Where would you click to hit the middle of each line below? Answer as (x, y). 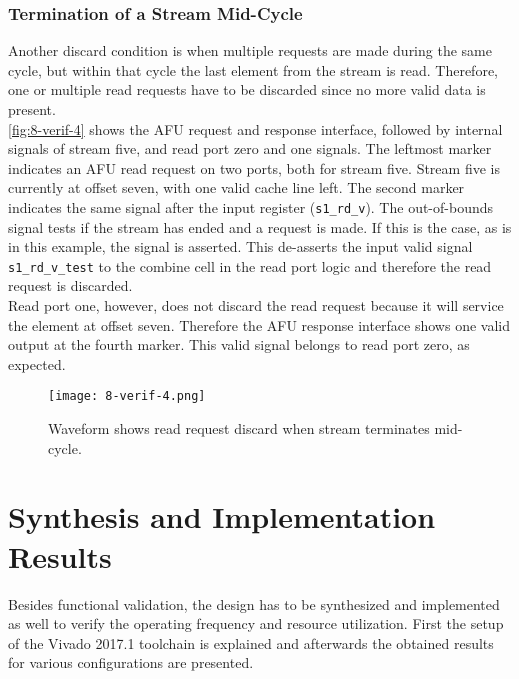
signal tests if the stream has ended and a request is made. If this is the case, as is (260, 226)
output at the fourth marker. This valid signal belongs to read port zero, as (239, 344)
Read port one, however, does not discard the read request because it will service (256, 305)
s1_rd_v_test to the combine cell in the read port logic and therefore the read (250, 265)
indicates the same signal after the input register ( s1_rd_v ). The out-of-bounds (251, 206)
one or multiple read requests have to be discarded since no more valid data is (247, 89)
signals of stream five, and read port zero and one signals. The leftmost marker (250, 148)
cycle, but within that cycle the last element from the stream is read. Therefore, (253, 69)
